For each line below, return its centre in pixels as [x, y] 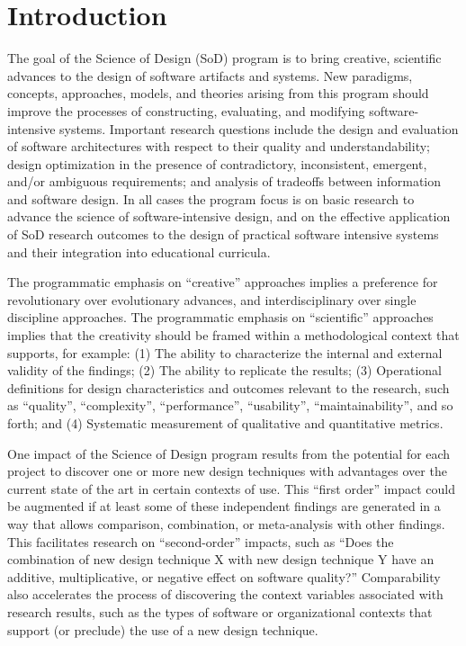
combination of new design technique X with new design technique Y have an [221, 559]
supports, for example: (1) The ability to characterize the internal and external [225, 352]
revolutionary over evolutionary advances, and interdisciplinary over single [212, 299]
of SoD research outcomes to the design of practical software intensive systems [223, 234]
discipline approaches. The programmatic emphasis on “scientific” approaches [220, 317]
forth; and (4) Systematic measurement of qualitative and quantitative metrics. [225, 423]
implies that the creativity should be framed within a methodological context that [233, 335]
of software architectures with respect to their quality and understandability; [219, 146]
